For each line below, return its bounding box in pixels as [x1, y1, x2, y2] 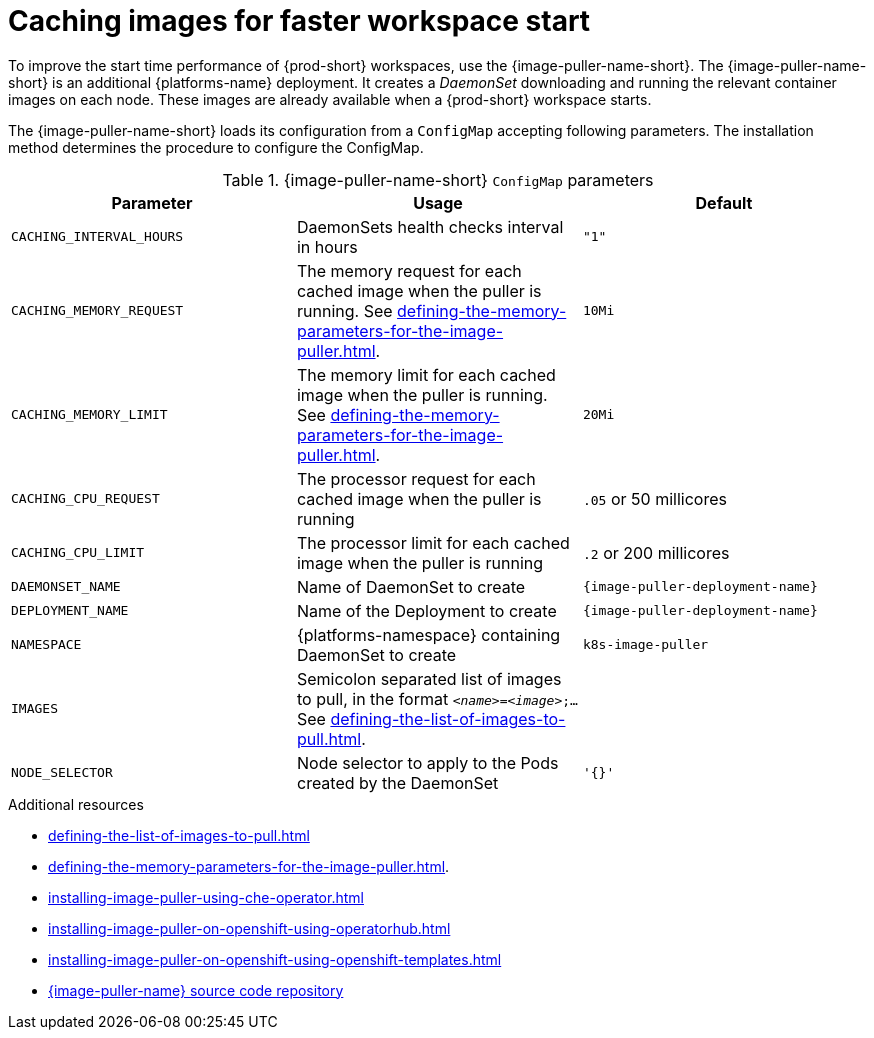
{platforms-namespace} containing [296, 624, 561, 645]
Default [695, 192, 753, 213]
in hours [296, 236, 358, 257]
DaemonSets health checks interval [296, 216, 564, 237]
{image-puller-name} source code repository [48, 981, 344, 999]
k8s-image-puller [582, 637, 709, 653]
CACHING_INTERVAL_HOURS [11, 229, 184, 245]
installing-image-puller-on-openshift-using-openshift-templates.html [48, 950, 502, 968]
